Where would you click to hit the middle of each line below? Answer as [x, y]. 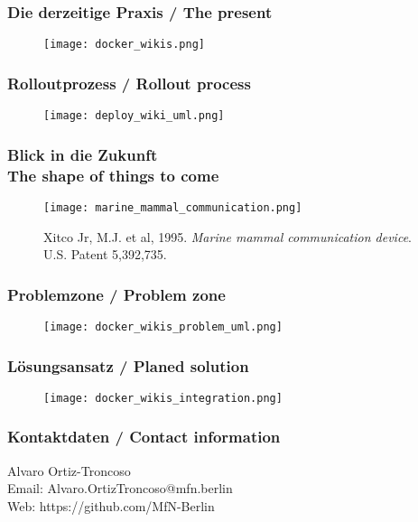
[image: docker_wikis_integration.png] [163, 398]
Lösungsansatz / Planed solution [128, 365]
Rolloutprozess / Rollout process [129, 83]
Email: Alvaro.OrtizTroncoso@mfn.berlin [120, 488]
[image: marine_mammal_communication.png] [173, 207]
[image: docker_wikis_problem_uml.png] [163, 326]
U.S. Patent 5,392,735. [105, 254]
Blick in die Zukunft [83, 154]
